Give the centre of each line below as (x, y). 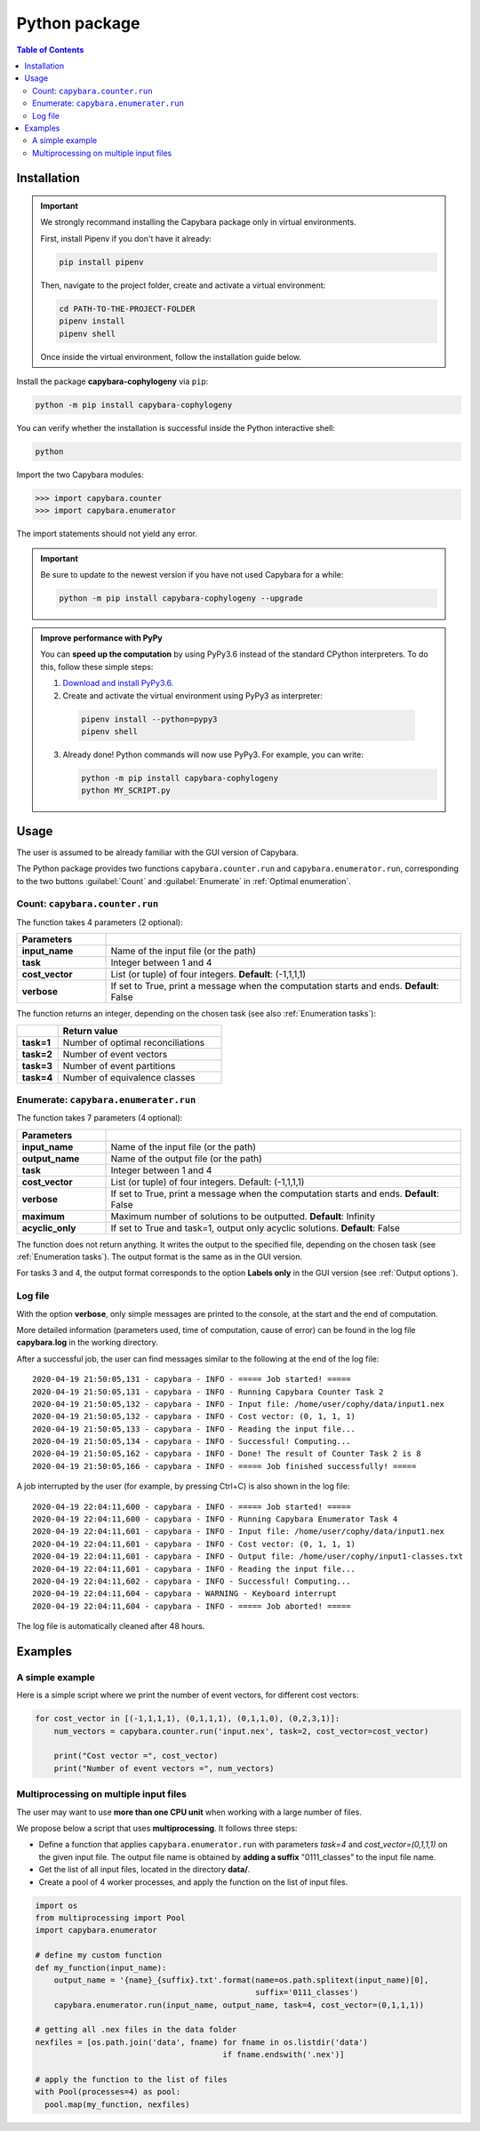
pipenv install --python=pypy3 (149, 719)
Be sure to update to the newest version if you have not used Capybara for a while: (192, 575)
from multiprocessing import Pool (110, 1918)
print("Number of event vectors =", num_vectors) (164, 1768)
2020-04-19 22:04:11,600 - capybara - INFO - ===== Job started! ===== (192, 1507)
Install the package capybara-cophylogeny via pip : (112, 381)
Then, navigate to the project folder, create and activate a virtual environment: (183, 285)
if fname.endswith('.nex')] (284, 2055)
